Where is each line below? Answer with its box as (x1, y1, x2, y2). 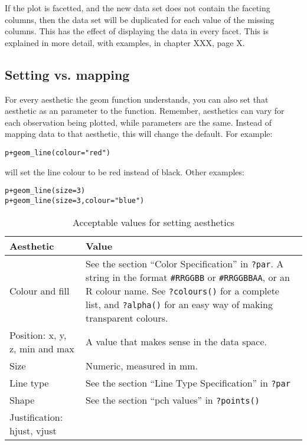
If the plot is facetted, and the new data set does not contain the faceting (5, 2, 270, 14)
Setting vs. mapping (5, 65, 130, 83)
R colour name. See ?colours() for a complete (86, 283, 279, 297)
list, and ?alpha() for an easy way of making (86, 297, 273, 311)
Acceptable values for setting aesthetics (72, 215, 235, 229)
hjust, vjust (9, 423, 57, 437)
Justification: (9, 410, 63, 424)
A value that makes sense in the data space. (86, 335, 267, 349)
